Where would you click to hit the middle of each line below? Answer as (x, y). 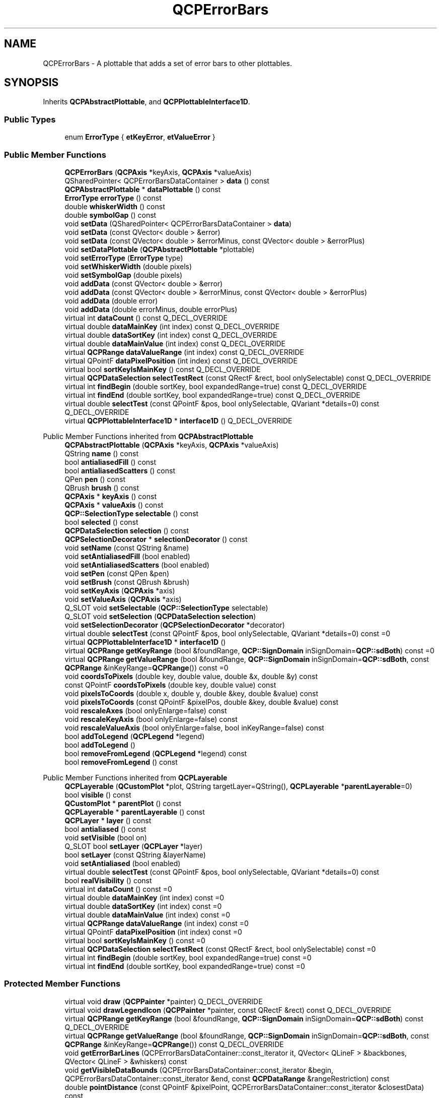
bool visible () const (98, 795)
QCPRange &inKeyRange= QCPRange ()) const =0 (146, 667)
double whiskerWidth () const (115, 206)
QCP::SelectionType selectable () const (132, 513)
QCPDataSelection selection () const (127, 530)
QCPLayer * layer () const (108, 820)
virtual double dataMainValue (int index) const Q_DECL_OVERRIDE (175, 343)
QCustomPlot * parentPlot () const (123, 803)
